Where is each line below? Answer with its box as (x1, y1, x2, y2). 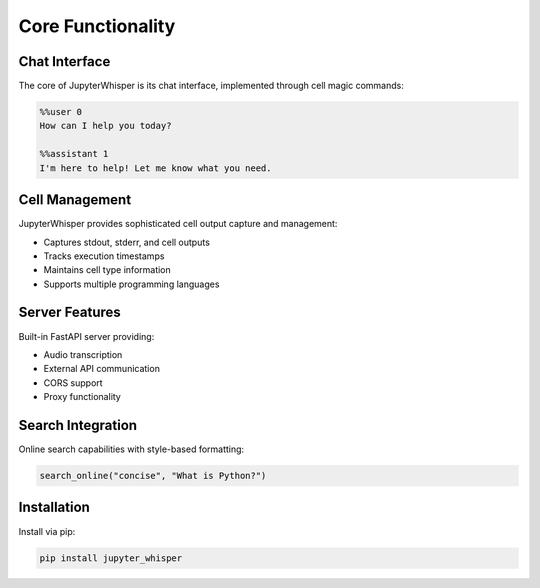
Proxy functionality (43, 391, 122, 403)
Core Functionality (18, 15, 176, 37)
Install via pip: (18, 525, 76, 537)
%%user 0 (39, 106, 83, 118)
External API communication (43, 363, 160, 375)
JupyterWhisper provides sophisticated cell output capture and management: (18, 218, 338, 230)
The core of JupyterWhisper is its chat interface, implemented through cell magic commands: (18, 80, 404, 92)
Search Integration (18, 416, 138, 434)
